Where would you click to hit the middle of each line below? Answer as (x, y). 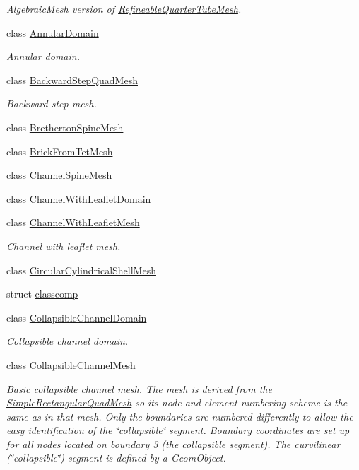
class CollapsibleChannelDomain (77, 317)
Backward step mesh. (52, 104)
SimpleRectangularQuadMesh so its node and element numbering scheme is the (177, 403)
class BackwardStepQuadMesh (72, 80)
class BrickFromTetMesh (60, 151)
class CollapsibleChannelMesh (71, 364)
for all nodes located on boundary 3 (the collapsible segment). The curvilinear (173, 443)
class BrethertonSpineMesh (65, 127)
